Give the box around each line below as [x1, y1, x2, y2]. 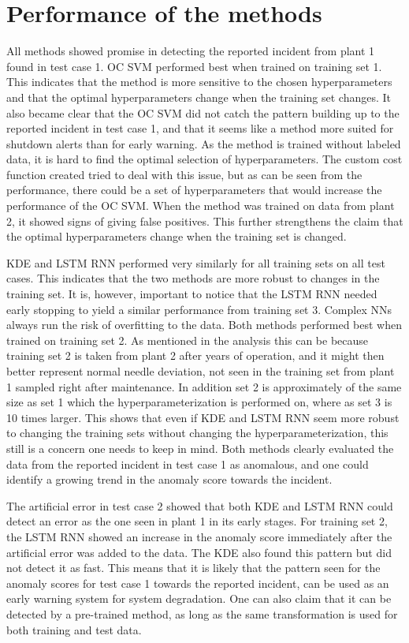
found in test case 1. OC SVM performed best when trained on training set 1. [6, 58, 382, 74]
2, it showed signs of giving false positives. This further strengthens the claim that [6, 212, 403, 229]
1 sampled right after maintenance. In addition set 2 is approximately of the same [6, 378, 402, 394]
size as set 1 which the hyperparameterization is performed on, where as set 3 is [6, 394, 392, 410]
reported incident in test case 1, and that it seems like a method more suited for [6, 120, 394, 136]
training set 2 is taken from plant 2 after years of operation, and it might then [6, 347, 385, 364]
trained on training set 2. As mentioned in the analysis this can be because [6, 331, 369, 348]
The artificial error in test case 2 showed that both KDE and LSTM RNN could [6, 497, 393, 514]
